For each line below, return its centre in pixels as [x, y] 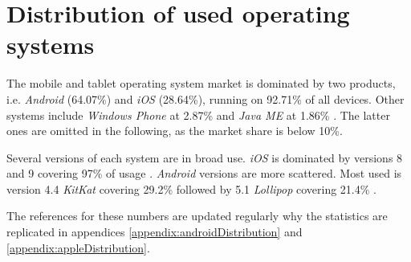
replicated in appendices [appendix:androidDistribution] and [155, 232]
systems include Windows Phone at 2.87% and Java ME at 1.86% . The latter [198, 115]
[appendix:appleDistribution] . [78, 247]
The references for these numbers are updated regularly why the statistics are [197, 216]
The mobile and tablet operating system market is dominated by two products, [201, 83]
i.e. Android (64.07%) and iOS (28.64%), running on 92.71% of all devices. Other [205, 98]
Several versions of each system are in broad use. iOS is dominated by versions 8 [205, 157]
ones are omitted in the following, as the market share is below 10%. [175, 131]
